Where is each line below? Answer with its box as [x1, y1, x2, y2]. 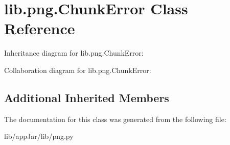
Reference [4, 18, 75, 39]
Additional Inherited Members [4, 89, 169, 105]
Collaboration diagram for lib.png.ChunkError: [4, 64, 151, 75]
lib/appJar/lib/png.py [4, 131, 74, 141]
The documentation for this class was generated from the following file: [4, 113, 226, 124]
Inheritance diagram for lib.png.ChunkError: [4, 47, 144, 58]
